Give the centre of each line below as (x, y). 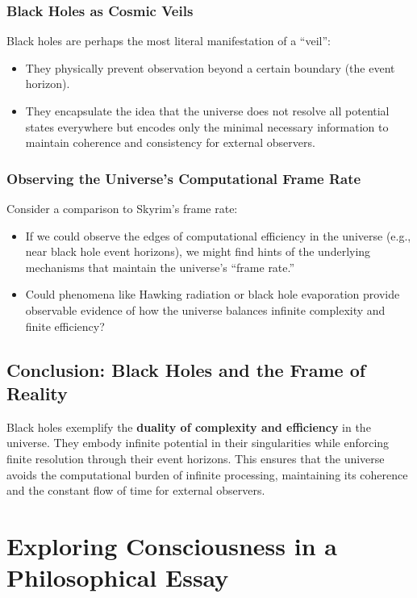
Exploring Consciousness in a (172, 545)
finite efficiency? (65, 326)
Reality (37, 393)
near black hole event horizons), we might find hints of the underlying (198, 251)
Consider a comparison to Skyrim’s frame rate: (122, 208)
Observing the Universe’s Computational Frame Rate (184, 178)
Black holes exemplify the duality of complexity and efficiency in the (189, 427)
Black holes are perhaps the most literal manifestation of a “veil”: (169, 41)
